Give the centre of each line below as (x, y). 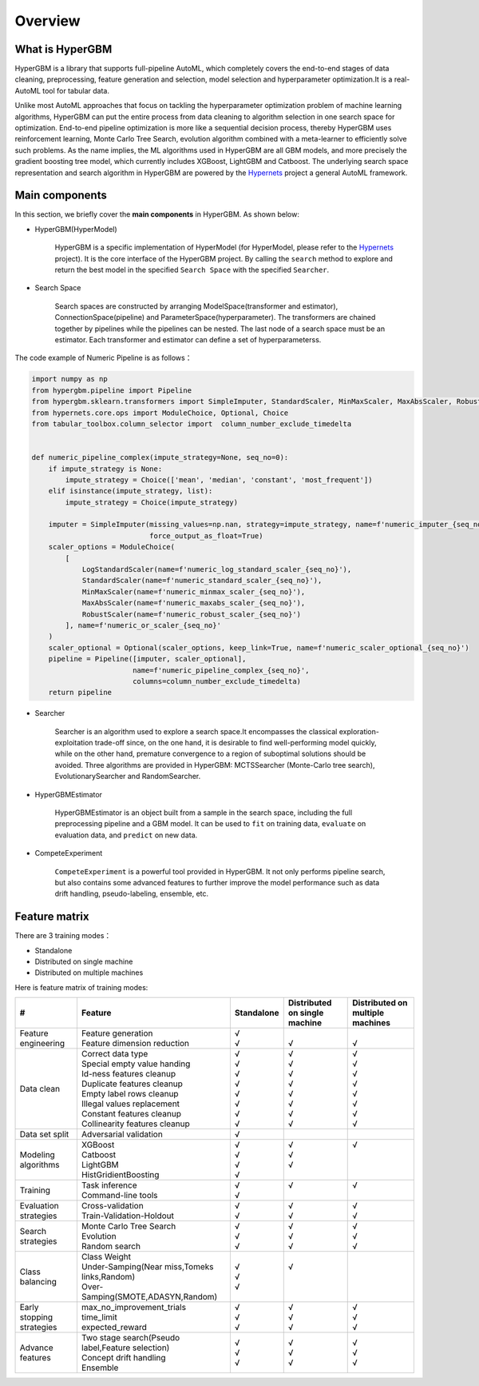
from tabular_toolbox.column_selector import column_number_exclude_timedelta (192, 423)
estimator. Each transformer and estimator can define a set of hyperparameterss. (188, 340)
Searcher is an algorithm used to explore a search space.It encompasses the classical (196, 731)
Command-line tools (120, 1196)
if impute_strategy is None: (105, 469)
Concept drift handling (123, 1358)
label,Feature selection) (125, 1348)
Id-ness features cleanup (128, 1074)
